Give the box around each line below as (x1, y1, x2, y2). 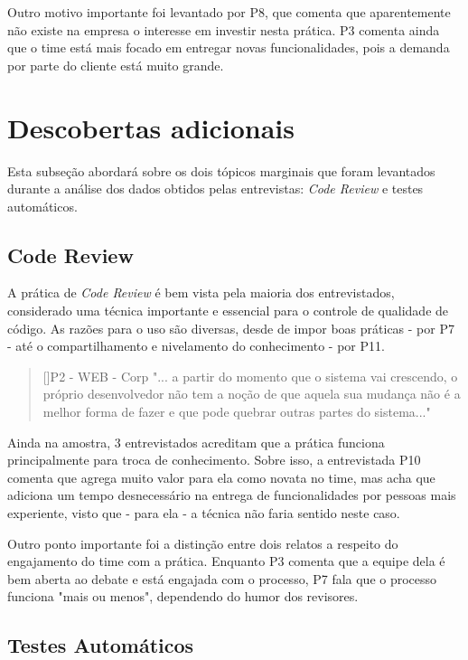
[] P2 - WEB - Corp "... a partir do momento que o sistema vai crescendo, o (42, 366, 458, 385)
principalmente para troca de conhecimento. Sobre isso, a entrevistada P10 (7, 450, 421, 469)
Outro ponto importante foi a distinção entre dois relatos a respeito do (7, 533, 398, 552)
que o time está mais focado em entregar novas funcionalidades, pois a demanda (7, 38, 450, 57)
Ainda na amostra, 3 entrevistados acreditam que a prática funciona (7, 432, 385, 451)
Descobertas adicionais (7, 108, 295, 146)
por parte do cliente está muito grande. (7, 55, 224, 74)
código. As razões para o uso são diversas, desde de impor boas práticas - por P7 (7, 318, 454, 337)
